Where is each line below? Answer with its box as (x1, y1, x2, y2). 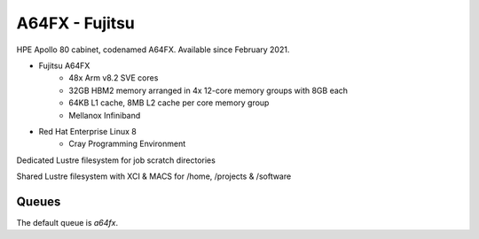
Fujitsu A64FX (38, 60, 90, 71)
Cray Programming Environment (68, 138, 186, 150)
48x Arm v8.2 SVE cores (68, 73, 159, 83)
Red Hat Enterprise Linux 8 (38, 126, 137, 136)
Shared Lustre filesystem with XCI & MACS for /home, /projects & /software (16, 171, 292, 181)
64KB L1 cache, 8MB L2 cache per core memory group (68, 97, 270, 108)
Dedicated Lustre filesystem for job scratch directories (16, 155, 216, 166)
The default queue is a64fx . (16, 217, 119, 227)
